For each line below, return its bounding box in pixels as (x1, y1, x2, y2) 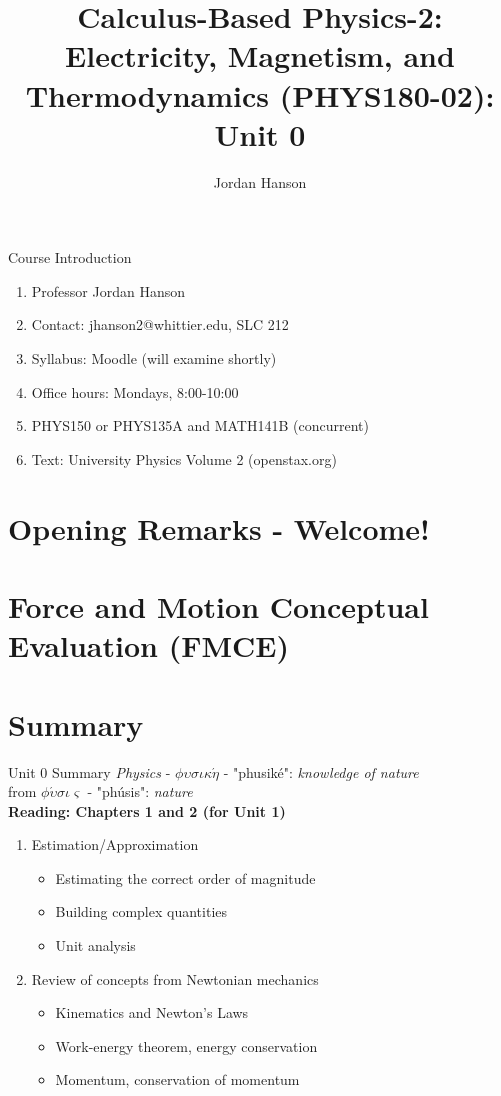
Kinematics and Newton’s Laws (55, 1002, 249, 1023)
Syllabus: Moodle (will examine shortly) (31, 348, 277, 369)
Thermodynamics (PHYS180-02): (25, 74, 495, 115)
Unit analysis (55, 935, 136, 956)
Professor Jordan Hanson (31, 280, 185, 301)
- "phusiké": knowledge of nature (223, 761, 419, 782)
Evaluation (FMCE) (8, 625, 289, 666)
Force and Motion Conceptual (8, 586, 429, 626)
